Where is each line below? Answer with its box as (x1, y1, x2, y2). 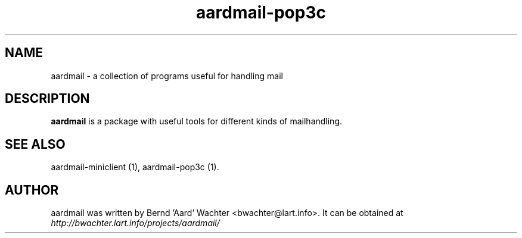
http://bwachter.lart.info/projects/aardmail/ (51, 218, 220, 228)
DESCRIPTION (5, 91, 90, 107)
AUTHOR (5, 182, 59, 198)
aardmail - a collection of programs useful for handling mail (51, 70, 283, 81)
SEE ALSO (5, 136, 66, 152)
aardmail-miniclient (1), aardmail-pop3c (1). (51, 162, 219, 173)
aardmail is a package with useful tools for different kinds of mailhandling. (51, 116, 343, 127)
